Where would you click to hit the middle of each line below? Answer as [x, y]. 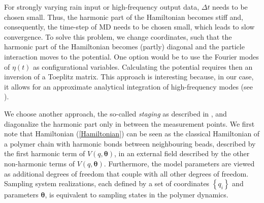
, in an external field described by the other [182, 153]
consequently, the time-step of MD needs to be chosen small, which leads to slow [129, 27]
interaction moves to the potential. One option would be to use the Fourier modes [131, 56]
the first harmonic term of [45, 153]
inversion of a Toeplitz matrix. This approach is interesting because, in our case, [129, 77]
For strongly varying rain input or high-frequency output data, [102, 7]
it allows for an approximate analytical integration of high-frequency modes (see [129, 86]
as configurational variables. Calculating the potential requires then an [143, 66]
